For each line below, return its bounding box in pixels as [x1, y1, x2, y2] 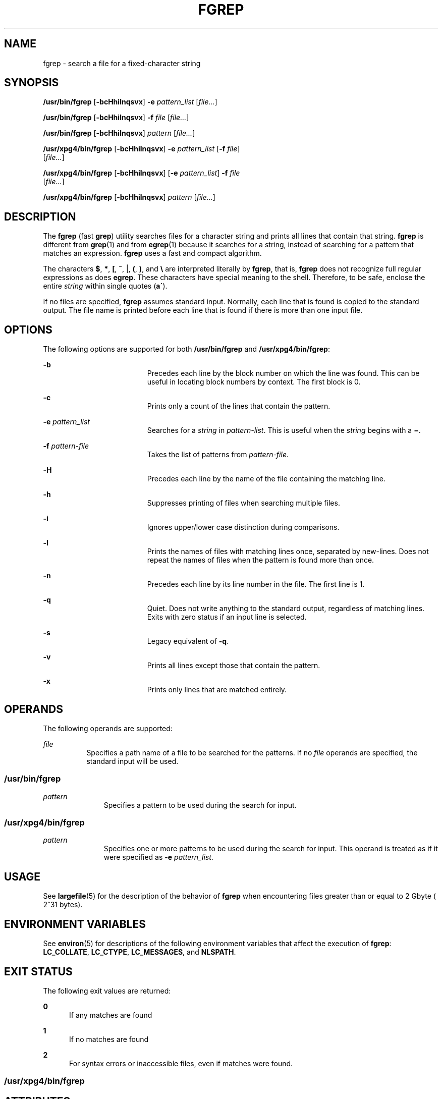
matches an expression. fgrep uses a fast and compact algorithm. [43, 249, 262, 258]
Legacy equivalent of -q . [147, 637, 229, 646]
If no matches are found [69, 1035, 149, 1043]
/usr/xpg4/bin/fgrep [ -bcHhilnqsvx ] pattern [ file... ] [43, 193, 215, 202]
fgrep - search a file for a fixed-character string [43, 59, 201, 68]
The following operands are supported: [43, 724, 173, 733]
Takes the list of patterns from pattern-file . [147, 450, 289, 459]
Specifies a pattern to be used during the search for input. [103, 800, 297, 809]
